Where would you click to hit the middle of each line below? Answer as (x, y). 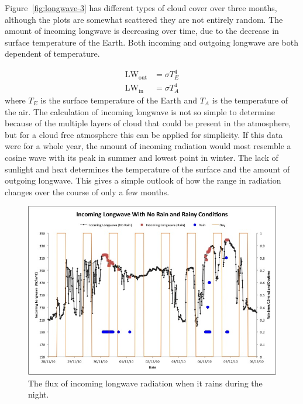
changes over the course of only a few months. (87, 191)
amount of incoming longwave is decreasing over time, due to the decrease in (142, 31)
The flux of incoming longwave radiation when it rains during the (145, 383)
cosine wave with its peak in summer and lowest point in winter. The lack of (142, 157)
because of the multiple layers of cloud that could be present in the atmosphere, (148, 123)
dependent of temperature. (52, 53)
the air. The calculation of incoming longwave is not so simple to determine (140, 111)
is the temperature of (250, 100)
